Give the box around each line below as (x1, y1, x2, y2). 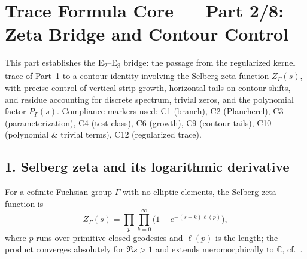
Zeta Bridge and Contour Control (5, 22, 289, 46)
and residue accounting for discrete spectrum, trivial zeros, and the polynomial (5, 93, 294, 105)
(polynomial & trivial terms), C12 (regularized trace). (5, 128, 202, 141)
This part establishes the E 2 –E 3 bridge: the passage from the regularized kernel (5, 56, 296, 71)
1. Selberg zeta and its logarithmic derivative (5, 157, 290, 176)
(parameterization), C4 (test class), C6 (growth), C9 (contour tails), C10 (5, 116, 272, 129)
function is (5, 197, 44, 209)
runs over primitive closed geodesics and (36, 231, 183, 243)
